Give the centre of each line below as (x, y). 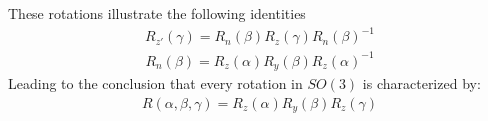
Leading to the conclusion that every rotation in (155, 83)
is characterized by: (421, 83)
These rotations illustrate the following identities (157, 13)
